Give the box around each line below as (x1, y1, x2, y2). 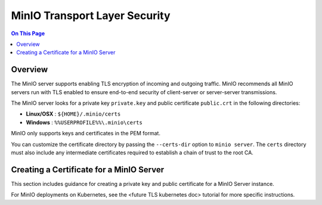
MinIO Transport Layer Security (11, 9, 171, 22)
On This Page (11, 30, 45, 37)
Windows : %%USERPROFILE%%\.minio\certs (26, 119, 143, 126)
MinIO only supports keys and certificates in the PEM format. (11, 130, 161, 137)
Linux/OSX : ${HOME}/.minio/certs (26, 110, 121, 117)
